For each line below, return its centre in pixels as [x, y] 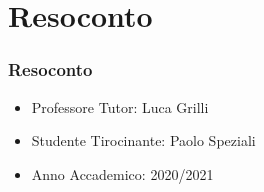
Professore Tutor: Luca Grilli [120, 106]
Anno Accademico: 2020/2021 [122, 173]
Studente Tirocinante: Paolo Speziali [143, 140]
